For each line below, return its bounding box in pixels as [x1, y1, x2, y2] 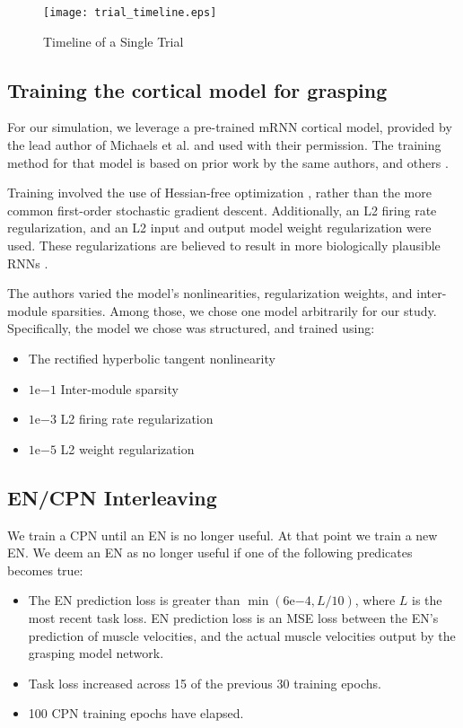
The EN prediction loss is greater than [28, 591, 240, 610]
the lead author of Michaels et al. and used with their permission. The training [7, 136, 441, 154]
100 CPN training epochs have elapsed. [28, 704, 244, 723]
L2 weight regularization [60, 439, 195, 458]
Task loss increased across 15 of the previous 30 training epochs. [28, 673, 381, 692]
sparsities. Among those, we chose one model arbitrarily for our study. [51, 301, 437, 320]
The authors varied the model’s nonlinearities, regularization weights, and [7, 284, 413, 303]
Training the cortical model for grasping [7, 75, 388, 103]
